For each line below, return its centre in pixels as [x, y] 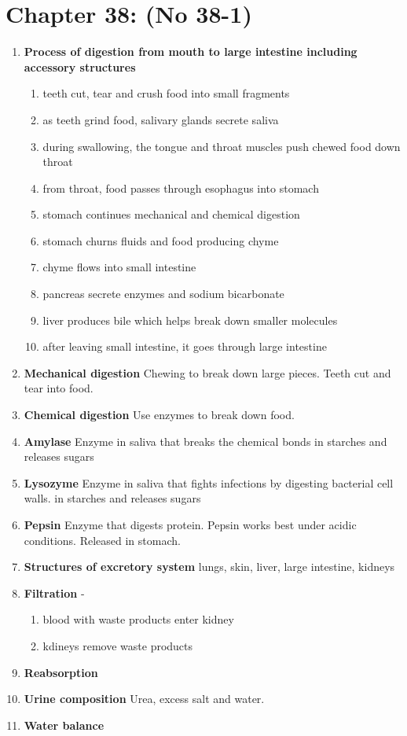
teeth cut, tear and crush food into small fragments [166, 93]
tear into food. [59, 388]
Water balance [64, 725]
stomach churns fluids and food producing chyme [161, 240]
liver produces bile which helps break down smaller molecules [190, 320]
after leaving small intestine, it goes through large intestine [185, 346]
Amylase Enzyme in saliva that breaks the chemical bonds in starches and [205, 441]
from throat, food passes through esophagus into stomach [181, 188]
